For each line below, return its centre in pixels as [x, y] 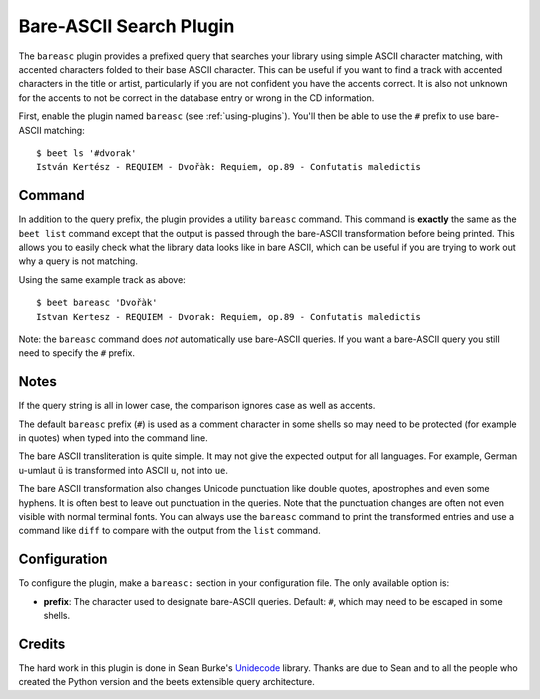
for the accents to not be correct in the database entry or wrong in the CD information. [196, 97]
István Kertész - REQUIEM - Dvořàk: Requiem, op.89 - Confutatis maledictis [229, 167]
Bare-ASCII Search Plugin [126, 26]
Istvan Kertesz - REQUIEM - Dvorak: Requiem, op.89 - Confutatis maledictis [229, 316]
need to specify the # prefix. [76, 353]
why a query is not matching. [78, 261]
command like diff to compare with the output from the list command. [169, 531]
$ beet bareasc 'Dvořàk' [97, 303]
